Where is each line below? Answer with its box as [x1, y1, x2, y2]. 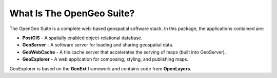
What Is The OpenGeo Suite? [9, 8, 135, 19]
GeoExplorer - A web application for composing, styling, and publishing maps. [22, 56, 189, 62]
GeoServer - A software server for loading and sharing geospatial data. [22, 42, 174, 48]
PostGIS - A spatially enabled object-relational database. [22, 35, 143, 41]
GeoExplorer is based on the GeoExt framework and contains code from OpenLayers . [9, 65, 192, 71]
